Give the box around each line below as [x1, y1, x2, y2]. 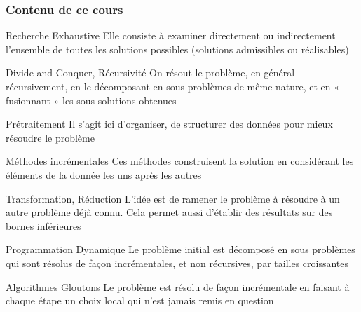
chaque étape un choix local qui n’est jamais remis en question [6, 293, 274, 308]
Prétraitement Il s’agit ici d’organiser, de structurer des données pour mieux [6, 116, 333, 131]
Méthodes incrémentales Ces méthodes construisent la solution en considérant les [6, 154, 354, 168]
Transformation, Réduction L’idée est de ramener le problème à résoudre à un [6, 191, 340, 205]
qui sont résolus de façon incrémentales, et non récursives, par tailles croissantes [6, 255, 349, 270]
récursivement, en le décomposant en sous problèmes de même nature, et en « [6, 79, 340, 93]
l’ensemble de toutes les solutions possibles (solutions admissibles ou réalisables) [6, 41, 349, 56]
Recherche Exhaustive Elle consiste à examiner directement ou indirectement [6, 28, 336, 43]
